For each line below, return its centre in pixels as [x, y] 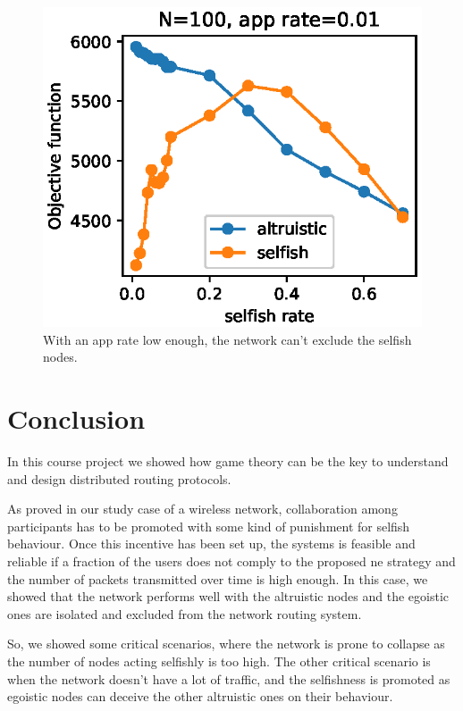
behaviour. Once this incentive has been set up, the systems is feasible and [211, 544]
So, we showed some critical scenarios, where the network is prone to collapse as [226, 644]
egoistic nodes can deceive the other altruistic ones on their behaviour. [200, 696]
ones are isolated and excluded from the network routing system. [185, 613]
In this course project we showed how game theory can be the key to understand [228, 461]
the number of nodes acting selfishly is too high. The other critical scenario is [219, 661]
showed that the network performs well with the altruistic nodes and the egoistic [228, 596]
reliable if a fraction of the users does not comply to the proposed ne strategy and [231, 561]
